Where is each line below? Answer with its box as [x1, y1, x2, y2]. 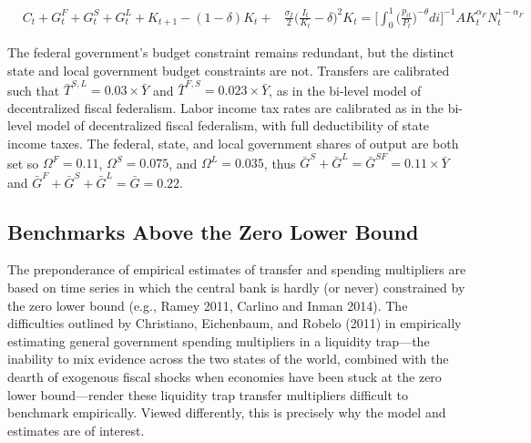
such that [7, 80, 60, 99]
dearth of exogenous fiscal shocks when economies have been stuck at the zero [7, 367, 442, 386]
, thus [263, 153, 296, 172]
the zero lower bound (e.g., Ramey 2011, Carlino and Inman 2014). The [7, 295, 408, 314]
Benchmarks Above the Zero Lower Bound [7, 217, 419, 245]
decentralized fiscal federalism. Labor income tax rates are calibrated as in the [7, 98, 444, 117]
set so [7, 153, 39, 172]
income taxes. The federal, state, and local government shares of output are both [7, 134, 459, 153]
